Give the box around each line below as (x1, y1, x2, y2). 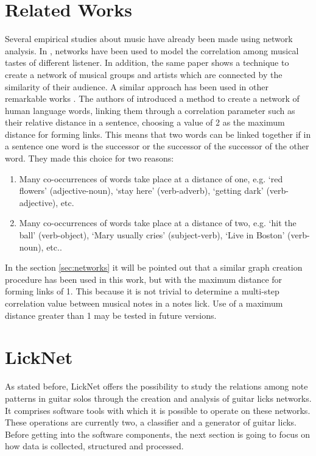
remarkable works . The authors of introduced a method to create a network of (5, 92, 300, 105)
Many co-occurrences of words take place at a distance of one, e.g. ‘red (19, 172, 283, 185)
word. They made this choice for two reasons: (5, 152, 174, 165)
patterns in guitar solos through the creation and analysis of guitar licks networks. (5, 391, 312, 404)
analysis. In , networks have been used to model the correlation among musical (5, 44, 299, 57)
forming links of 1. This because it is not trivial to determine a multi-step (5, 285, 279, 297)
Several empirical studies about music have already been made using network (5, 32, 293, 45)
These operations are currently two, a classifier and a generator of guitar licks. (5, 416, 297, 429)
